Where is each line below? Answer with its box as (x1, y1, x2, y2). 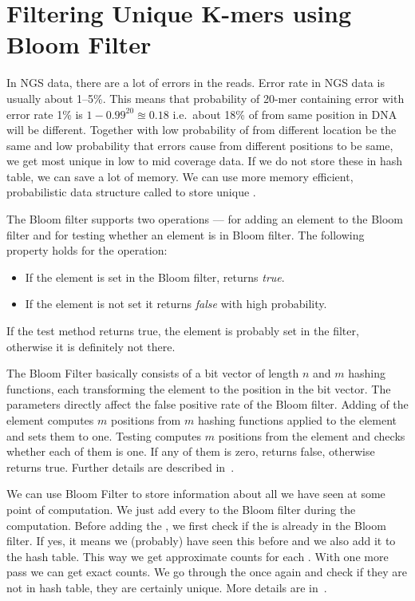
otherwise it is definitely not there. (6, 338, 176, 354)
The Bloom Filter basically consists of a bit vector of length (6, 365, 299, 382)
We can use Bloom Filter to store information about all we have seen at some (6, 485, 385, 502)
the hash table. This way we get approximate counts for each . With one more (6, 548, 389, 564)
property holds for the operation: (6, 242, 168, 259)
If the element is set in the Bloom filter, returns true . (25, 268, 285, 285)
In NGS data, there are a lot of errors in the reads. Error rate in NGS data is (6, 74, 385, 91)
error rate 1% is (6, 105, 83, 122)
